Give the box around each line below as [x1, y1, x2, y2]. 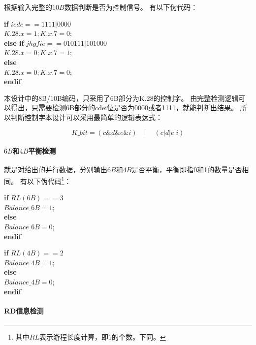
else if [4, 37, 24, 48]
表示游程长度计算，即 [39, 331, 108, 342]
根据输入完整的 [4, 2, 52, 12]
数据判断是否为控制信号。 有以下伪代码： [64, 2, 198, 12]
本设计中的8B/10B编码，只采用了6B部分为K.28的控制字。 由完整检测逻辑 [4, 93, 239, 103]
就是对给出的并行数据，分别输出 [4, 164, 107, 175]
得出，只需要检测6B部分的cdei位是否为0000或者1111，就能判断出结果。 [10, 102, 238, 113]
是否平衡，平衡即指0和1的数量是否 [131, 164, 242, 175]
